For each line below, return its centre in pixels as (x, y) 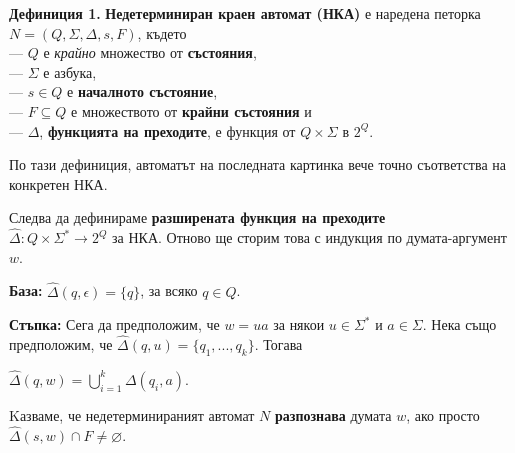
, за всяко (169, 290)
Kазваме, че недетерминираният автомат (132, 414)
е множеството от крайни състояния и (191, 110)
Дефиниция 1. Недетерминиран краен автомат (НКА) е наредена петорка (245, 13)
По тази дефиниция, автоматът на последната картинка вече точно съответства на (257, 164)
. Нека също (459, 324)
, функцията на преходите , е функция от (167, 130)
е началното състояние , (142, 91)
